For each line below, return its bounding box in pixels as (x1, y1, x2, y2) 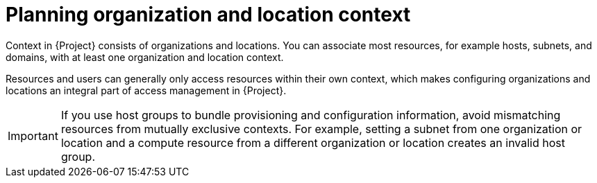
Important (8, 128, 58, 143)
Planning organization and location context (6, 3, 411, 26)
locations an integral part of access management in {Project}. (6, 84, 287, 96)
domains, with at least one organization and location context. (6, 51, 284, 63)
